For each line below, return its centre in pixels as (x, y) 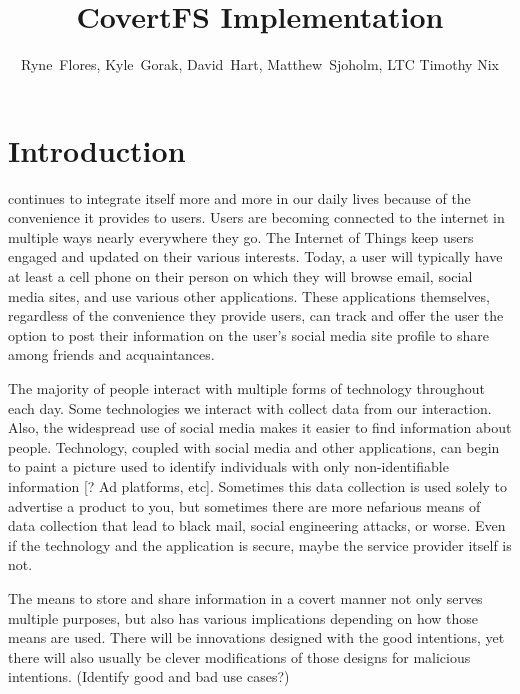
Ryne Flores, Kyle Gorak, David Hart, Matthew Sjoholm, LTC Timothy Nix (260, 64)
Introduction (97, 149)
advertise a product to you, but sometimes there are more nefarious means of (244, 505)
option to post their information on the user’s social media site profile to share (248, 334)
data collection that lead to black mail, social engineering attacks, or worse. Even (257, 525)
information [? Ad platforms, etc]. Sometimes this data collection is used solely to (258, 485)
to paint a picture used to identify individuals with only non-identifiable (228, 466)
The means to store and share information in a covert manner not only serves (245, 597)
